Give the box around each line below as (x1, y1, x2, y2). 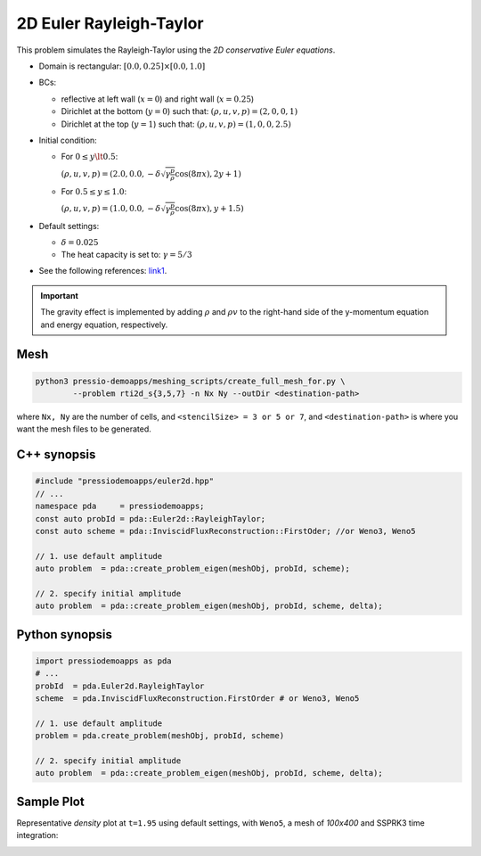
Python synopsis (16, 627, 113, 642)
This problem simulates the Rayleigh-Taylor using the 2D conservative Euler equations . (16, 45, 336, 55)
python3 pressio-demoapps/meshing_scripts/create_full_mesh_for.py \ (35, 375, 346, 386)
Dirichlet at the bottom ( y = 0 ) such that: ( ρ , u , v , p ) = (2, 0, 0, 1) (61, 106, 298, 117)
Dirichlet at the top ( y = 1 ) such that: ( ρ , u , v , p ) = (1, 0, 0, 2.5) (61, 119, 291, 129)
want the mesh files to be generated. (16, 424, 151, 434)
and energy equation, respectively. (40, 319, 168, 330)
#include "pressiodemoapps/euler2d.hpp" (35, 476, 214, 486)
